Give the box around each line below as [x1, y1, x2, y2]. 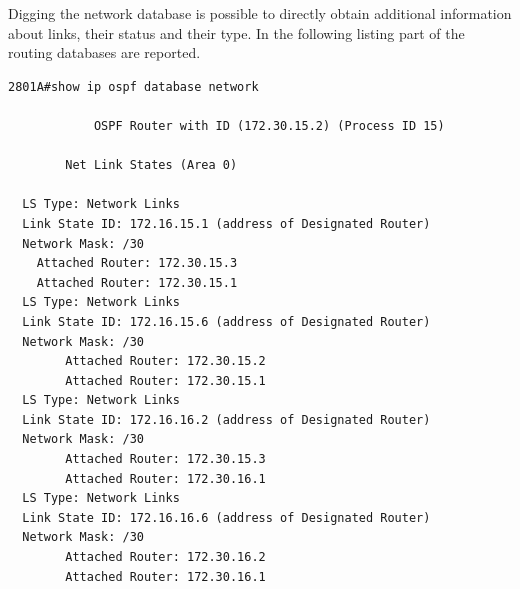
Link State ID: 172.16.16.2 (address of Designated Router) [22, 412, 431, 427]
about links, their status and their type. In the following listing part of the [8, 22, 465, 43]
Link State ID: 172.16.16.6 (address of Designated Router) [22, 510, 431, 525]
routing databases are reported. [8, 42, 201, 63]
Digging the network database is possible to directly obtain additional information [8, 3, 512, 23]
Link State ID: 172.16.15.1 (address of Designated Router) [22, 216, 431, 231]
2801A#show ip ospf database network [8, 79, 259, 94]
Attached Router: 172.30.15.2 [65, 354, 266, 369]
